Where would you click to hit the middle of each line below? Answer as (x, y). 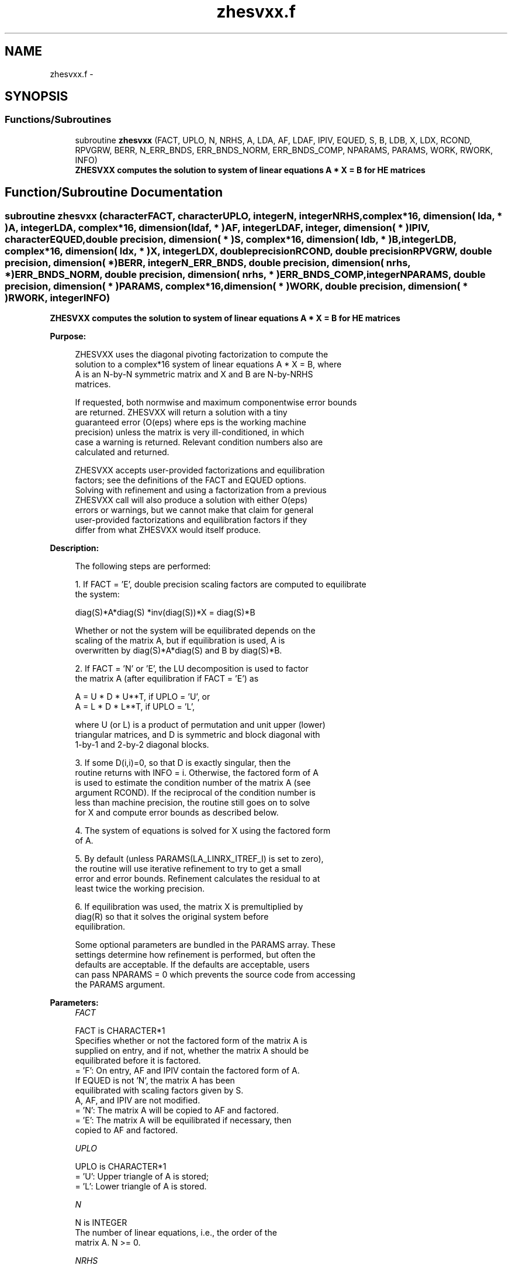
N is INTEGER (101, 1223)
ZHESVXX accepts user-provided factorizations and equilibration (200, 470)
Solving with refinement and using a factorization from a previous (201, 490)
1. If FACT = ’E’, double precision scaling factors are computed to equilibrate (221, 584)
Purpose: (68, 336)
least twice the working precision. (140, 889)
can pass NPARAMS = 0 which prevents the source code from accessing (215, 975)
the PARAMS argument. (120, 985)
